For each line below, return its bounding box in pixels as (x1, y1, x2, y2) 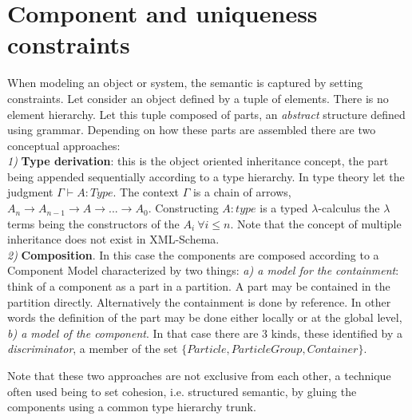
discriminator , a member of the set (7, 340, 178, 357)
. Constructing (148, 200, 219, 216)
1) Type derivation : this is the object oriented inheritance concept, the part (7, 153, 389, 169)
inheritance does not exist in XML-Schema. (7, 231, 220, 248)
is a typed (259, 200, 308, 216)
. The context (113, 184, 179, 200)
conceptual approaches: (7, 137, 121, 153)
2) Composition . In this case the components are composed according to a (7, 246, 379, 263)
